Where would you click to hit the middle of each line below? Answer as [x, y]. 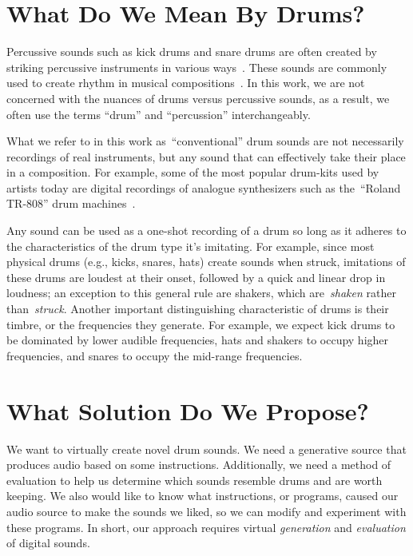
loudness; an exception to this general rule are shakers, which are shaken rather [201, 293]
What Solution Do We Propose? [188, 410]
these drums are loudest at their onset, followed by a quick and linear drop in [196, 277]
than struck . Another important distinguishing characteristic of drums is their [198, 309]
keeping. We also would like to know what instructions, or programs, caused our [203, 496]
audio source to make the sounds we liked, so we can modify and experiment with [206, 511]
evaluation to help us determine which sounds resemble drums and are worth [195, 480]
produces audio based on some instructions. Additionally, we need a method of [199, 465]
